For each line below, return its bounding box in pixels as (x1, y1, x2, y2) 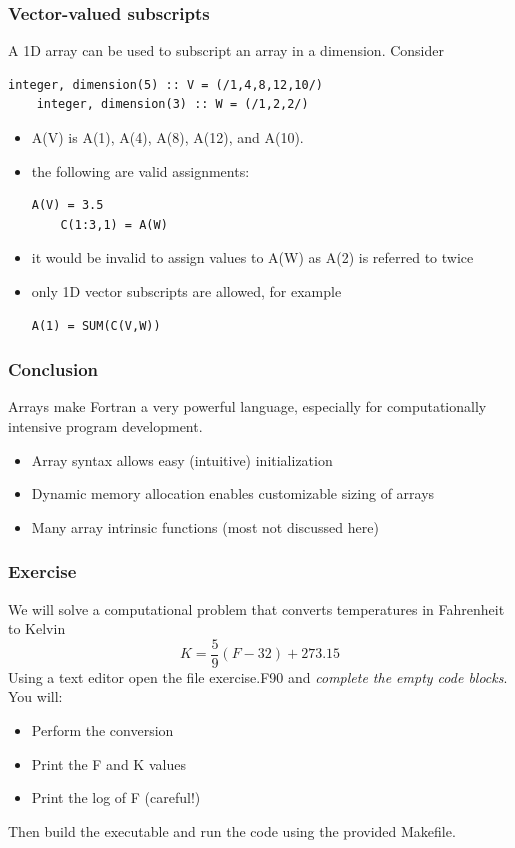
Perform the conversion (31, 720, 174, 740)
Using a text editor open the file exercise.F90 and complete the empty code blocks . (8, 666, 508, 687)
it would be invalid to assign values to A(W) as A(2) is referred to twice (31, 247, 474, 268)
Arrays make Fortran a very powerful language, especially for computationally (8, 396, 487, 417)
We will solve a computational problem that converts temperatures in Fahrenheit (8, 598, 505, 619)
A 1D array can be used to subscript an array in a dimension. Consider (8, 40, 444, 61)
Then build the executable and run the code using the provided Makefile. (8, 820, 456, 841)
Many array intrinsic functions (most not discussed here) (31, 516, 379, 537)
